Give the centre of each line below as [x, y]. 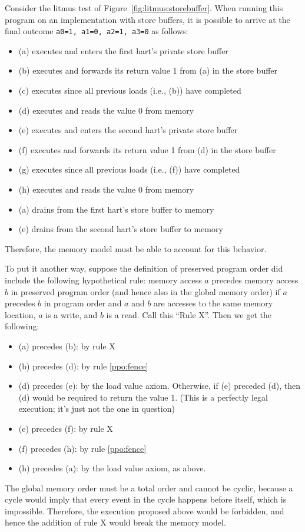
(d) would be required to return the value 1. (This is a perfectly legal [143, 397]
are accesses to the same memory [213, 303]
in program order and [83, 303]
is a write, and [72, 314]
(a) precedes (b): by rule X [67, 346]
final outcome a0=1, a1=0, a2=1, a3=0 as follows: [97, 31]
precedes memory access [255, 280]
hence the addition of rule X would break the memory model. [115, 522]
